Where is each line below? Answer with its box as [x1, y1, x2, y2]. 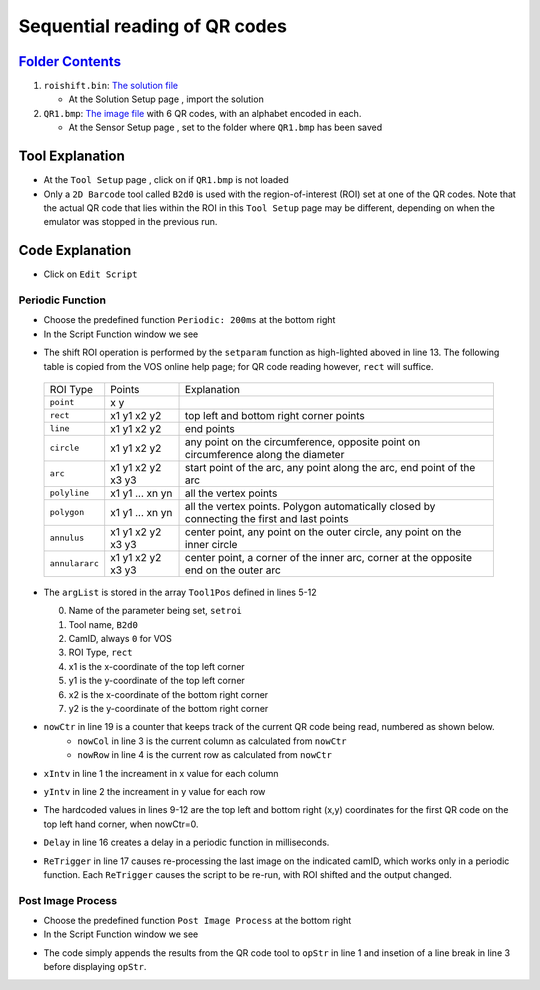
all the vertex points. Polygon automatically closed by [185, 499, 436, 513]
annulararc [49, 558, 100, 569]
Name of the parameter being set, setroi [68, 605, 242, 617]
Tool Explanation [18, 148, 125, 165]
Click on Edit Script [43, 268, 138, 280]
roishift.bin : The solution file [43, 80, 179, 92]
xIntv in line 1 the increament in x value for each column [43, 767, 279, 779]
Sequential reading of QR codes [18, 15, 287, 37]
